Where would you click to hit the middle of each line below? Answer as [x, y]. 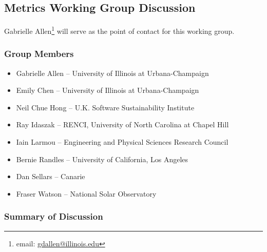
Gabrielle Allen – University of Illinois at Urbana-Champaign [112, 73]
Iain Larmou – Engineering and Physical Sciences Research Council [122, 142]
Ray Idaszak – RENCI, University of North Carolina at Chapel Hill [122, 124]
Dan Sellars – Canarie [51, 176]
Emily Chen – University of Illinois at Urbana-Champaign [108, 90]
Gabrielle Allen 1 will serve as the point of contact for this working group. [119, 30]
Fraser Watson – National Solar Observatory [86, 193]
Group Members [39, 54]
